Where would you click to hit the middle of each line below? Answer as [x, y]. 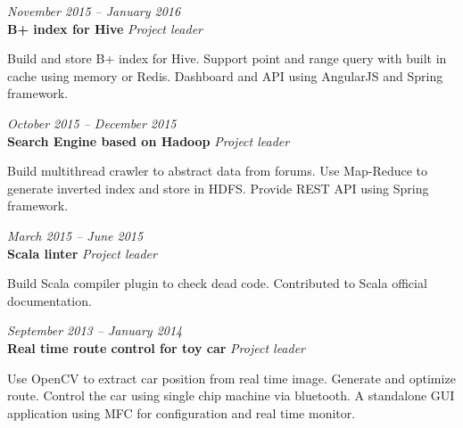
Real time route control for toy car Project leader [157, 347]
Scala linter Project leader [82, 253]
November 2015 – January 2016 [94, 11]
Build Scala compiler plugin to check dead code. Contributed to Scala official [217, 283]
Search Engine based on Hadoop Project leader [149, 140]
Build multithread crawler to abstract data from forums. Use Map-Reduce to [218, 171]
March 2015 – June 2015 [75, 235]
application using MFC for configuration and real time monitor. [182, 412]
